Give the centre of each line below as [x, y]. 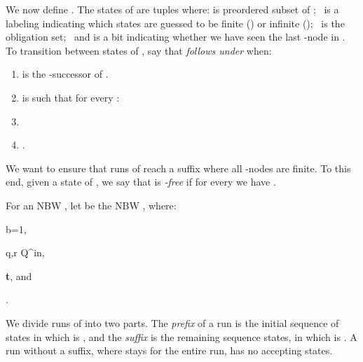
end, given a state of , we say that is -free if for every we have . [141, 182]
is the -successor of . [65, 74]
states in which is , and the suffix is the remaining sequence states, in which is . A [181, 336]
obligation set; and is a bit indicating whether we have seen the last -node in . [176, 37]
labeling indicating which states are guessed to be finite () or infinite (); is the [175, 23]
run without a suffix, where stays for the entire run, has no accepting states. [169, 350]
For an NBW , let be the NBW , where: [91, 205]
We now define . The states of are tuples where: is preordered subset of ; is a [172, 9]
